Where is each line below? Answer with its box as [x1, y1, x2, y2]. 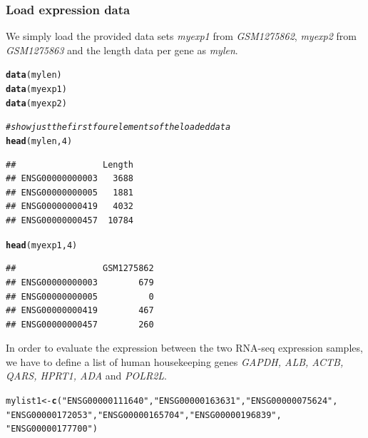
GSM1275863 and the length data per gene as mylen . [6, 42, 238, 57]
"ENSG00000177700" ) [6, 424, 98, 434]
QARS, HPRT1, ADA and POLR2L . [6, 368, 168, 383]
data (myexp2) [6, 98, 67, 108]
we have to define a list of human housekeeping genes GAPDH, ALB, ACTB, [6, 354, 344, 369]
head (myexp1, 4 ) [6, 240, 78, 250]
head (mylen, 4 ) [6, 136, 73, 147]
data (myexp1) [6, 84, 67, 95]
